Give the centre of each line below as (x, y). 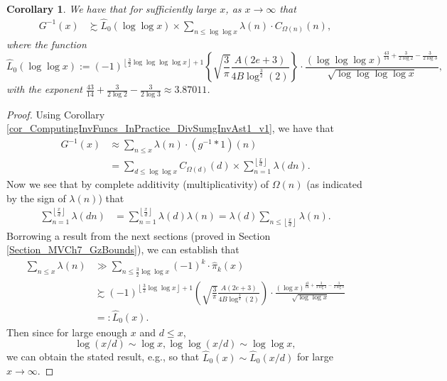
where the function (47, 44)
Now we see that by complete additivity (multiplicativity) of (138, 184)
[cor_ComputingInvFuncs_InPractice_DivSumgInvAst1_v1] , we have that (170, 128)
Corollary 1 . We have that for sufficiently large (112, 9)
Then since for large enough (67, 332)
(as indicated (334, 184)
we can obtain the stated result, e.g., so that (103, 357)
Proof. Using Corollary (56, 114)
